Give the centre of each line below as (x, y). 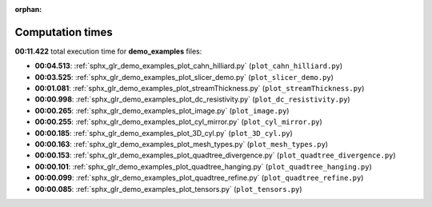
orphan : (28, 9)
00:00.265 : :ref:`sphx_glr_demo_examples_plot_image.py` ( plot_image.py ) (162, 110)
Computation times (64, 32)
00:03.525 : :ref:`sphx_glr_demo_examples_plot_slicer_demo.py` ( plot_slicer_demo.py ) (184, 77)
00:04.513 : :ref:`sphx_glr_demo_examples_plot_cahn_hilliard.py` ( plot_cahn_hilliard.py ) (189, 66)
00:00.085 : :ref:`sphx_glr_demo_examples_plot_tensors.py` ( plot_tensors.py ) (169, 189)
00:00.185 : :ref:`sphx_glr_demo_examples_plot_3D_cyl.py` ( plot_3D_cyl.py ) (164, 133)
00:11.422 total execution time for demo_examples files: (108, 51)
